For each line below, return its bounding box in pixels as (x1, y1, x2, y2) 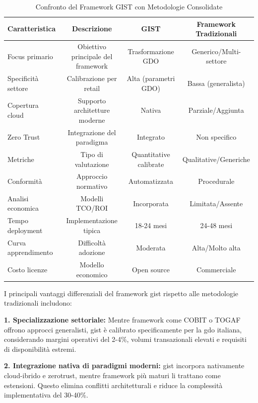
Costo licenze (7, 264, 48, 274)
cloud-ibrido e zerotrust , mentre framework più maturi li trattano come (4, 370, 221, 380)
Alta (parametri (127, 73, 175, 83)
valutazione (74, 159, 109, 169)
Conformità (7, 176, 42, 186)
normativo (76, 181, 108, 191)
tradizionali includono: (4, 298, 72, 308)
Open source (131, 264, 170, 274)
